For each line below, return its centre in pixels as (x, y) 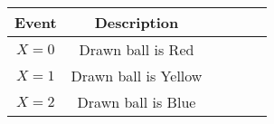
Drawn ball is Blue (137, 102)
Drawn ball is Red (137, 49)
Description (137, 22)
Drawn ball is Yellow (137, 76)
